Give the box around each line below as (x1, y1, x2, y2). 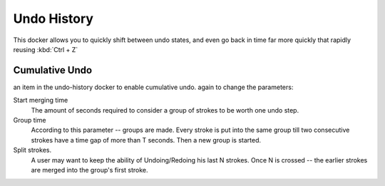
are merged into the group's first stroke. (31, 165, 149, 174)
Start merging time (13, 96, 68, 105)
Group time (13, 116, 46, 125)
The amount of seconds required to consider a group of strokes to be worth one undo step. (31, 105, 299, 114)
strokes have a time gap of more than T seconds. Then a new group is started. (31, 135, 262, 144)
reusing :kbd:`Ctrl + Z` (13, 45, 78, 53)
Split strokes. (13, 146, 52, 155)
